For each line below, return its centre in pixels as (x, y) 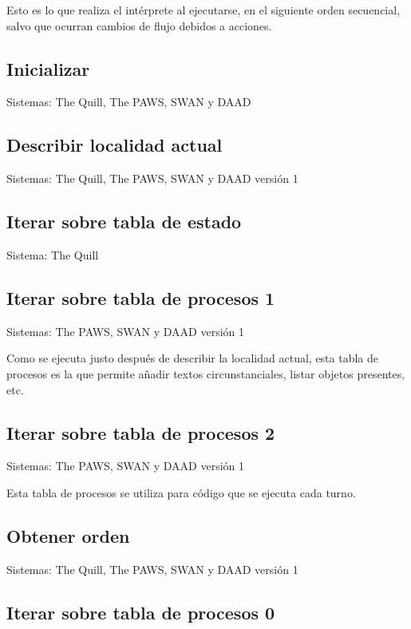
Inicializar (48, 68)
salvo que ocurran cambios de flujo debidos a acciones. (139, 25)
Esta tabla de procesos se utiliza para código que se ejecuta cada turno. (181, 492)
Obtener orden (68, 535)
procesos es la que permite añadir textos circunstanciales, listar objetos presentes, (206, 373)
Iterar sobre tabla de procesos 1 (141, 297)
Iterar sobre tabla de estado (124, 222)
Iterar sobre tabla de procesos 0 (141, 612)
